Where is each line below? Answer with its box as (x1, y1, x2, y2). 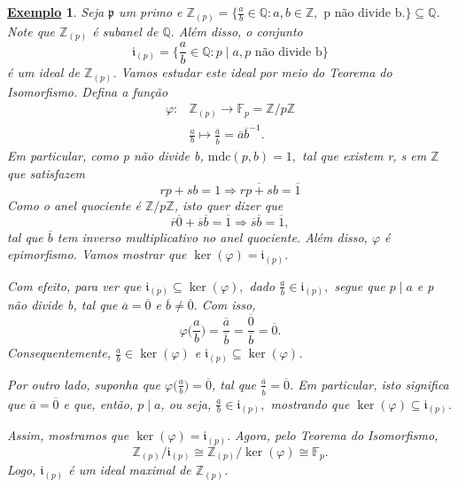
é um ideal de (7, 63, 80, 82)
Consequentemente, (7, 343, 111, 362)
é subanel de (92, 21, 159, 40)
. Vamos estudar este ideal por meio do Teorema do (113, 63, 392, 82)
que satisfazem (7, 163, 86, 182)
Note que (7, 21, 56, 40)
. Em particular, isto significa (289, 374, 449, 393)
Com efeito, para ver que (7, 276, 142, 295)
